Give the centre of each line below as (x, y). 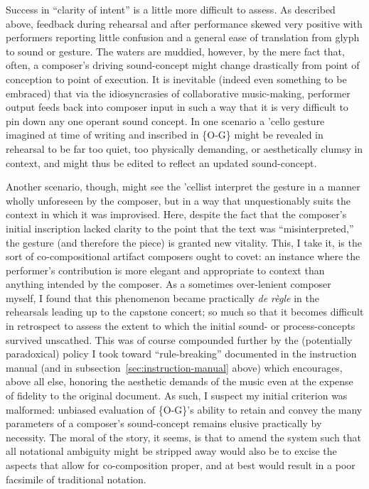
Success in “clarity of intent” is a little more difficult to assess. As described (171, 9)
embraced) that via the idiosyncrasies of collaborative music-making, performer (178, 93)
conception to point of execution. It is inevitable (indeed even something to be (176, 79)
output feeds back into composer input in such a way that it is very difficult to (177, 107)
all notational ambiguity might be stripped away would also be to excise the (171, 451)
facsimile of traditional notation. (76, 479)
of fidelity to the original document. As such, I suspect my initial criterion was (177, 396)
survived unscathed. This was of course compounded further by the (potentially (179, 339)
